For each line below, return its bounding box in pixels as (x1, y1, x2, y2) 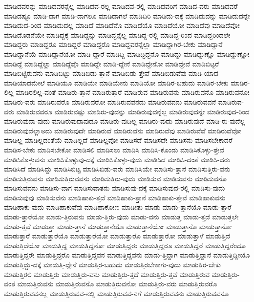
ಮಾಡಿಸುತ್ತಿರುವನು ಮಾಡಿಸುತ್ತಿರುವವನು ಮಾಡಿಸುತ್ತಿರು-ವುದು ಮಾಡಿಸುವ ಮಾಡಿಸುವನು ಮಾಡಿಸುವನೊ (4, 173, 227, 183)
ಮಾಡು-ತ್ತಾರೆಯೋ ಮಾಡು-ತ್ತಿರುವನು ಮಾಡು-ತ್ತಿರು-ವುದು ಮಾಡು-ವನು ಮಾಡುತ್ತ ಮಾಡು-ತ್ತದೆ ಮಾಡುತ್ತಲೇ (4, 212, 239, 222)
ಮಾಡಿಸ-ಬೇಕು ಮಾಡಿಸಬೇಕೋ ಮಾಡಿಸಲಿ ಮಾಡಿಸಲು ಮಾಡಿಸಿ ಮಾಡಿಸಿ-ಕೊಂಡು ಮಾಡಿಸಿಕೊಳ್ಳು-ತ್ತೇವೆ (4, 144, 225, 154)
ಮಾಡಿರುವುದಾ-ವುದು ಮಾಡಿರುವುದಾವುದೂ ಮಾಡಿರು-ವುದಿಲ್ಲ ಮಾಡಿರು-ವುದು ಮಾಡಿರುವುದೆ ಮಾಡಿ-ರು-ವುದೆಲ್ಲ (4, 116, 245, 126)
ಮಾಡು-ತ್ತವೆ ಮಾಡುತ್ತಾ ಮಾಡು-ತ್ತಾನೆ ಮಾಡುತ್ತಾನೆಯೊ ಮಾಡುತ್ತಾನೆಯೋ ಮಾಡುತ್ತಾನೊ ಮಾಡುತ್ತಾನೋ (4, 221, 232, 231)
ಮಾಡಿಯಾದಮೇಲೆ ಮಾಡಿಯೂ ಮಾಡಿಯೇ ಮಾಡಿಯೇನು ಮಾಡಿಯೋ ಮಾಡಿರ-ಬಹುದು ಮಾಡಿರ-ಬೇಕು (4, 77, 229, 87)
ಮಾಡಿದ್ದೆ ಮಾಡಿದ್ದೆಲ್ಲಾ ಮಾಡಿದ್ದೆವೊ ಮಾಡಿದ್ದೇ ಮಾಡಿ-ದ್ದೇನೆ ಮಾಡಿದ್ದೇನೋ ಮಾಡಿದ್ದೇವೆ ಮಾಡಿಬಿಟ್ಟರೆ (4, 58, 219, 68)
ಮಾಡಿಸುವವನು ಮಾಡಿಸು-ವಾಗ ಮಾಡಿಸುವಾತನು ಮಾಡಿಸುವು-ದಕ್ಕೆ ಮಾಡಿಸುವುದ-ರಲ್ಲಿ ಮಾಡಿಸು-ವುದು (4, 183, 225, 193)
